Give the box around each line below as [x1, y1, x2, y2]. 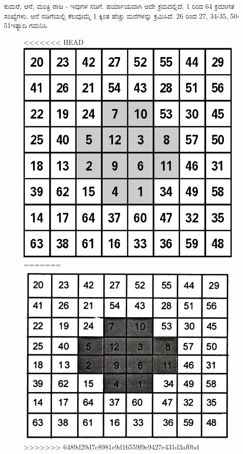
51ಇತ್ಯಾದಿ [4, 20, 27, 30]
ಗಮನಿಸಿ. [29, 20, 49, 30]
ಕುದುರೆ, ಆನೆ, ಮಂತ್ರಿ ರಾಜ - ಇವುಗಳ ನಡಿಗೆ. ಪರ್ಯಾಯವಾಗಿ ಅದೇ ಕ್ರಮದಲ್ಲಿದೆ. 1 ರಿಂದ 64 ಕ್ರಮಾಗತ [4, 1, 235, 11]
